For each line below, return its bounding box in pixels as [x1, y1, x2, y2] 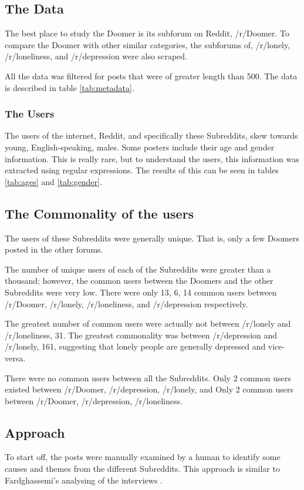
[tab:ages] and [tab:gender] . [5, 175, 102, 187]
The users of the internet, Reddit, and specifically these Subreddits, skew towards [5, 129, 298, 142]
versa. [5, 351, 26, 364]
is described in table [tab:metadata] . [5, 81, 134, 93]
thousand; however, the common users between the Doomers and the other [5, 274, 273, 287]
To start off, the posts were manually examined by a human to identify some [5, 451, 281, 463]
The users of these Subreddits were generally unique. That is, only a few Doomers [5, 231, 299, 244]
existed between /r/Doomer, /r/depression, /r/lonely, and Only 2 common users [5, 383, 293, 395]
